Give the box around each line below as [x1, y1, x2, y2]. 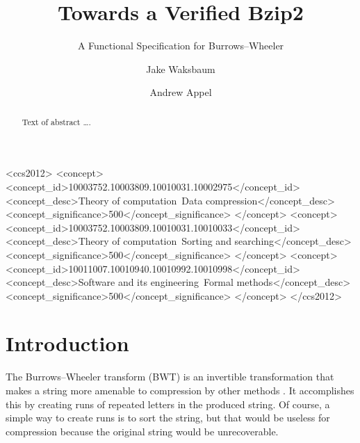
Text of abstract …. [22, 115, 91, 127]
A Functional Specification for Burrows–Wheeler [77, 38, 284, 53]
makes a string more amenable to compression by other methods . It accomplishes [6, 383, 354, 398]
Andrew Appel [149, 85, 212, 99]
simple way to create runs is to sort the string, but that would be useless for [6, 410, 330, 425]
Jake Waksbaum [146, 61, 215, 76]
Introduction [6, 329, 129, 357]
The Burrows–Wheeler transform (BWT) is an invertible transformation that [6, 369, 334, 384]
